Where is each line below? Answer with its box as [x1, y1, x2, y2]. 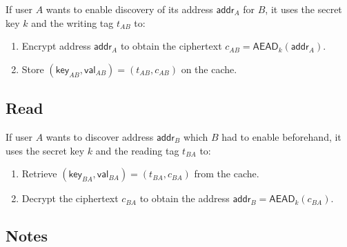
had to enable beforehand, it [221, 129, 341, 144]
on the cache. [181, 61, 237, 76]
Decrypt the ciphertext [21, 191, 119, 206]
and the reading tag [95, 143, 179, 157]
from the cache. [194, 166, 259, 181]
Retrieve [21, 166, 57, 181]
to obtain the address [139, 191, 230, 206]
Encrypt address [21, 39, 91, 53]
